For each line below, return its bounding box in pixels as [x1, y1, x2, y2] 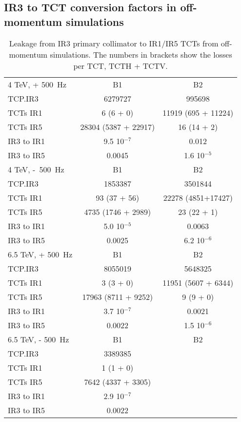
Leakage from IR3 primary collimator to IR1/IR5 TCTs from [9, 37, 219, 49]
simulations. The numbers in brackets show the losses [50, 48, 232, 60]
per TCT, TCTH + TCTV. [73, 60, 168, 71]
